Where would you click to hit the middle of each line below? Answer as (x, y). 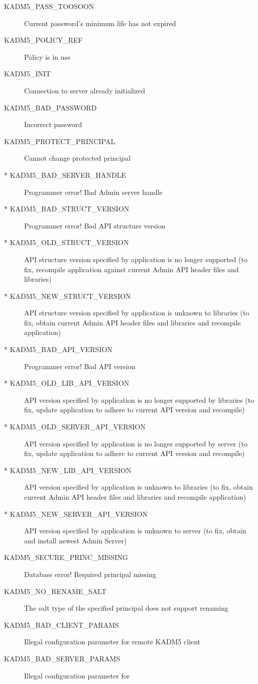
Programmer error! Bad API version (80, 366)
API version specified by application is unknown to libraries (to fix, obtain (139, 487)
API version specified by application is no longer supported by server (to (136, 443)
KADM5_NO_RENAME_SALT (55, 591)
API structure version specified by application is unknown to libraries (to (137, 313)
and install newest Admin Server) (76, 540)
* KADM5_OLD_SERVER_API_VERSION (75, 427)
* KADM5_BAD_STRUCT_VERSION (67, 209)
